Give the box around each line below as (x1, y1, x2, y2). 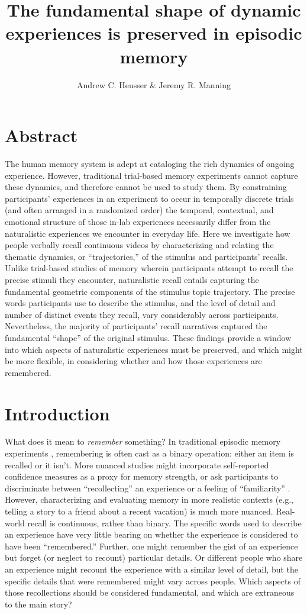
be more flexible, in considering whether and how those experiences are (5, 355, 262, 367)
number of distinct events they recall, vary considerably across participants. (5, 308, 279, 320)
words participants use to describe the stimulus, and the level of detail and (5, 297, 276, 309)
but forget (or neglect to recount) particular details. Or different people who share (5, 551, 303, 564)
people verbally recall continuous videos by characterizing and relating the (5, 239, 274, 251)
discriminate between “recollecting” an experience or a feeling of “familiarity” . (5, 481, 290, 494)
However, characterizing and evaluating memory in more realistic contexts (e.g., (5, 493, 294, 506)
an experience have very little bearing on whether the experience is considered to (5, 528, 298, 541)
